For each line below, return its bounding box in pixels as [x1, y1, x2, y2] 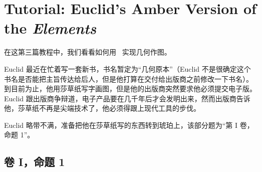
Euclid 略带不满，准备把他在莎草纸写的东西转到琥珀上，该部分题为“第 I [4, 119, 238, 130]
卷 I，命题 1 [4, 154, 65, 169]
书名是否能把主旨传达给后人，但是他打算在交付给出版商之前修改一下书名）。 [4, 73, 253, 84]
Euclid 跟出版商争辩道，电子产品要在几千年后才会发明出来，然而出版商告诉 [4, 93, 250, 103]
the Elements [4, 18, 97, 39]
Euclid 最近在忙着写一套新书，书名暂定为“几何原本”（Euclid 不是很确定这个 [4, 63, 251, 74]
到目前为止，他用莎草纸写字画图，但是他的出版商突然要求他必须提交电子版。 [4, 83, 256, 94]
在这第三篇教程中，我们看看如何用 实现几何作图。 [4, 47, 171, 57]
